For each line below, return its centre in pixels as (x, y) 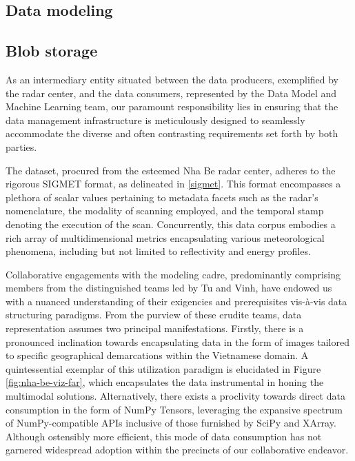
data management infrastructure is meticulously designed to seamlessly (155, 120)
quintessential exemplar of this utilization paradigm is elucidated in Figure (163, 368)
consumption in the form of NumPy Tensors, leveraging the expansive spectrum (174, 409)
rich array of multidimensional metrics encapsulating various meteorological (165, 237)
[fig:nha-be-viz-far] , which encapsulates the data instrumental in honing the (165, 382)
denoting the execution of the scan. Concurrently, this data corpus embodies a (171, 224)
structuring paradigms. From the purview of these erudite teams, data (154, 315)
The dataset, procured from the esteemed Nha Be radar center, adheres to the (171, 170)
